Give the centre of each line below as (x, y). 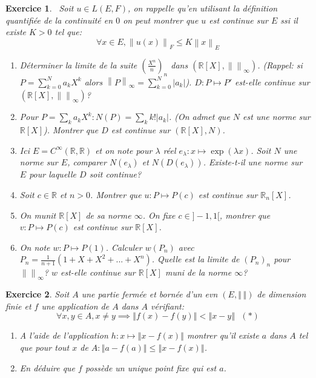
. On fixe (159, 215)
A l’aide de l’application (64, 335)
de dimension (281, 294)
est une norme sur (277, 117)
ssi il (289, 20)
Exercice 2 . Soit (38, 294)
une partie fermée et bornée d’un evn (150, 294)
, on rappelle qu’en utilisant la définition (203, 8)
